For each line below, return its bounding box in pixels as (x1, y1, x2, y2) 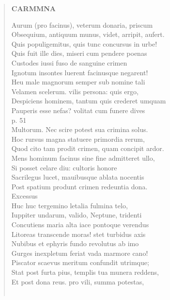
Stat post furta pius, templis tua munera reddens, (11, 267, 159, 277)
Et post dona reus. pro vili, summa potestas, (11, 276, 144, 286)
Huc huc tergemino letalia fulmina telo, (11, 200, 128, 210)
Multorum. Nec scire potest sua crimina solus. (11, 124, 148, 134)
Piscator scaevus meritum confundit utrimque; (11, 257, 149, 267)
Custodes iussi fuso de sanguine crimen (11, 57, 127, 67)
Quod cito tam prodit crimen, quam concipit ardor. (11, 143, 164, 153)
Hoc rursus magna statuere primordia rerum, (11, 133, 145, 144)
